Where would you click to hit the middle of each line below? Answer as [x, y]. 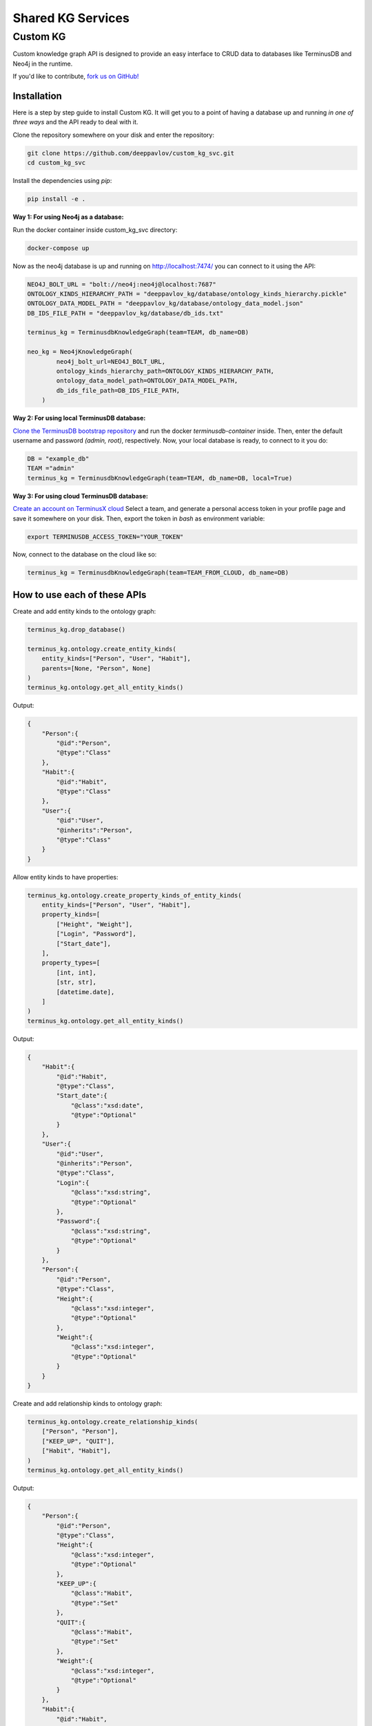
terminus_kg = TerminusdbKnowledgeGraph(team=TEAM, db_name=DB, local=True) [160, 478]
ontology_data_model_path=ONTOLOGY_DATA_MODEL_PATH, [147, 381]
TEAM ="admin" [51, 468]
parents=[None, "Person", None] [96, 668]
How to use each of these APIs [80, 595]
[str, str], [76, 982]
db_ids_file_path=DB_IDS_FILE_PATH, [118, 390]
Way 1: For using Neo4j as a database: [68, 217]
